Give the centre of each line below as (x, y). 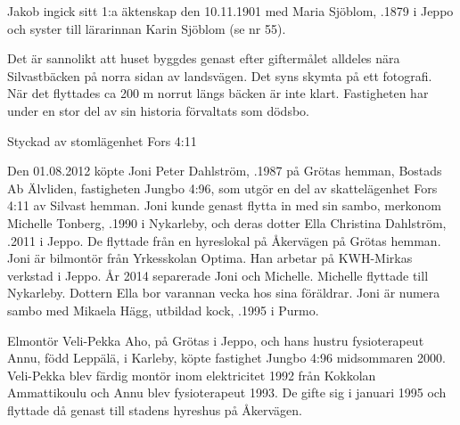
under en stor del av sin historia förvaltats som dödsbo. (158, 110)
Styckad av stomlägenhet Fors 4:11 (102, 140)
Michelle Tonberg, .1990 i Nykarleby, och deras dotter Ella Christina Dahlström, (227, 222)
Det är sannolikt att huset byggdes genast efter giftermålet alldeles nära (204, 58)
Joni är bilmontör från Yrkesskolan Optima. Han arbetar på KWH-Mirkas (210, 258)
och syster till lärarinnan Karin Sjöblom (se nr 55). (147, 28)
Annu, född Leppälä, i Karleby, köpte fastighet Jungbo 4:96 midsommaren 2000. (226, 358)
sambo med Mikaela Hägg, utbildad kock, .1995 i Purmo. (163, 310)
